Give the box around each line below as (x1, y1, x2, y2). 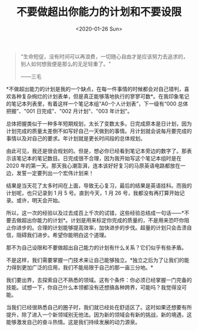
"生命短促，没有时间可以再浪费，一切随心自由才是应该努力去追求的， (20, 53, 189, 60)
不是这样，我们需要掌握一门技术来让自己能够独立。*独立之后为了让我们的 (6, 256, 184, 263)
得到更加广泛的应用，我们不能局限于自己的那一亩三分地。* (11, 264, 154, 271)
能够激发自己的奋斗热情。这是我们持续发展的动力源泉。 (6, 318, 140, 325)
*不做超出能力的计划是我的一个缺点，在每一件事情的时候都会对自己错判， (6, 85, 184, 92)
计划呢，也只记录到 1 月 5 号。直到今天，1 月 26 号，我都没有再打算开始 (6, 189, 180, 196)
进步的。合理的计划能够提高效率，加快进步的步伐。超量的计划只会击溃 (16, 224, 187, 231)
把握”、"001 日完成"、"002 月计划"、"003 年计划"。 (6, 107, 133, 114)
